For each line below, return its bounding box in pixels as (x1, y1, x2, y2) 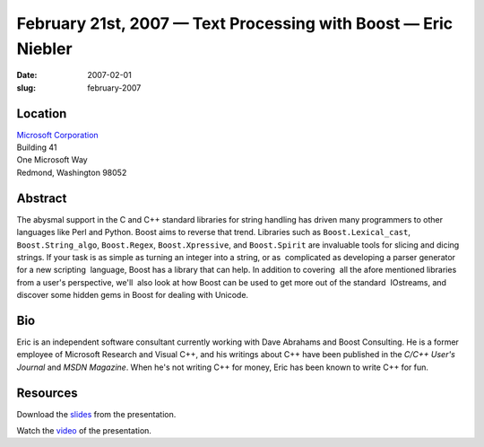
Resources (16, 385, 78, 400)
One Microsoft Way (16, 154, 89, 165)
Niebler (16, 39, 73, 58)
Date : (16, 70, 38, 81)
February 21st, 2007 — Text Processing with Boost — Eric (16, 13, 454, 33)
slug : (16, 82, 36, 93)
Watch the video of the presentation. (16, 425, 152, 436)
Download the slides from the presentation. (16, 408, 177, 419)
